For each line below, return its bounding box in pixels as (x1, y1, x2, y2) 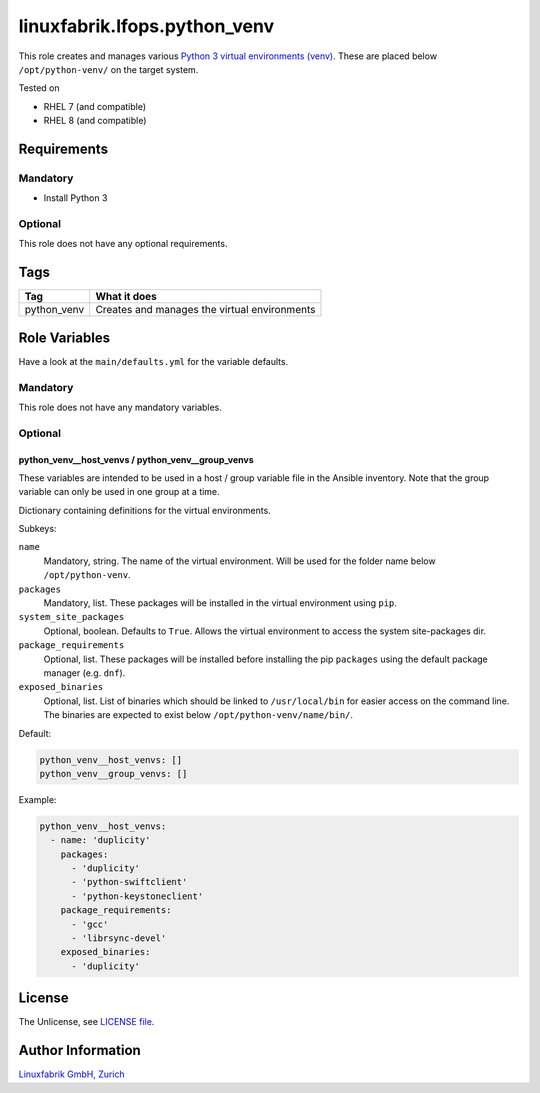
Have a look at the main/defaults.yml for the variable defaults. (18, 355, 289, 367)
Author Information (18, 1042, 142, 1059)
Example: (18, 793, 57, 805)
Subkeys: (18, 523, 57, 535)
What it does (95, 290, 157, 304)
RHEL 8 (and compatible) (43, 115, 147, 127)
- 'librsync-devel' (71, 933, 167, 944)
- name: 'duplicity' (50, 835, 151, 846)
